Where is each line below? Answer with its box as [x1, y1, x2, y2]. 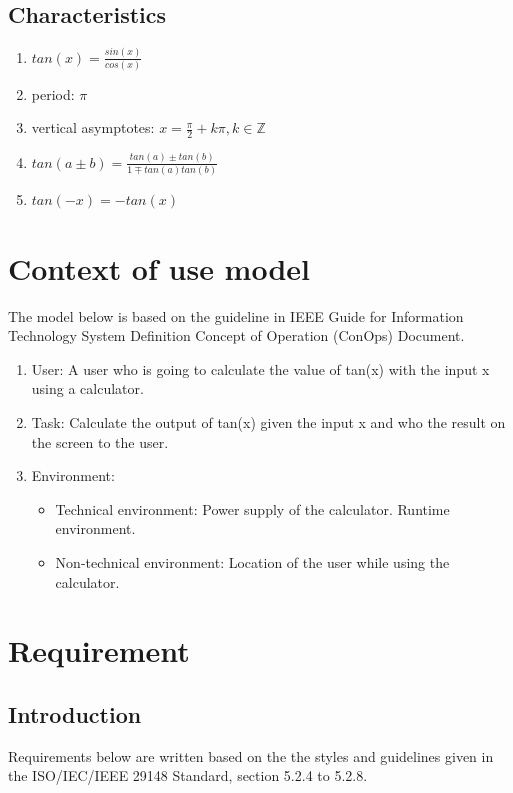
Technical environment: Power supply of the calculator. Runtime [55, 498, 450, 519]
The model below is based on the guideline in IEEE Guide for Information [8, 305, 464, 326]
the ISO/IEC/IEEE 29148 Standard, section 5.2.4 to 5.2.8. [8, 765, 368, 786]
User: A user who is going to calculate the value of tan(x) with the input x [31, 358, 490, 379]
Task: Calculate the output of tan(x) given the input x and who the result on [31, 412, 506, 433]
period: [31, 83, 75, 104]
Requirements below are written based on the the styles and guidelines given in [8, 745, 494, 766]
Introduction [8, 698, 142, 729]
